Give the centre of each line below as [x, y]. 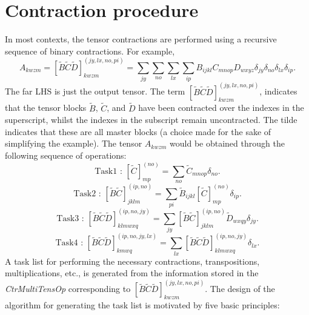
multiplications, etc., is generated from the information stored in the [132, 273]
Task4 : [69, 243]
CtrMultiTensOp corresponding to [68, 289]
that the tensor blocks [46, 108]
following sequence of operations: [66, 155]
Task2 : [87, 194]
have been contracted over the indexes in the [221, 108]
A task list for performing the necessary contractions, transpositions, [132, 261]
